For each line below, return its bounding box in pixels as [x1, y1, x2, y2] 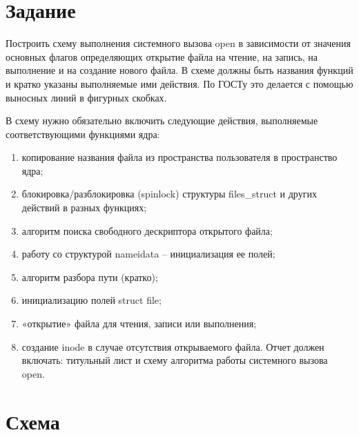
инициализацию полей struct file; [21, 293, 162, 307]
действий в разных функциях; [21, 200, 147, 215]
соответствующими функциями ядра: [6, 126, 160, 141]
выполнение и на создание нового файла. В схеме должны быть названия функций [6, 63, 353, 77]
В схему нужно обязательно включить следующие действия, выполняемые [6, 113, 318, 128]
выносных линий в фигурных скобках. [6, 90, 167, 104]
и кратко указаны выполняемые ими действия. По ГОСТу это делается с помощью [6, 76, 353, 90]
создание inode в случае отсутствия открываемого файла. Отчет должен [21, 339, 324, 354]
